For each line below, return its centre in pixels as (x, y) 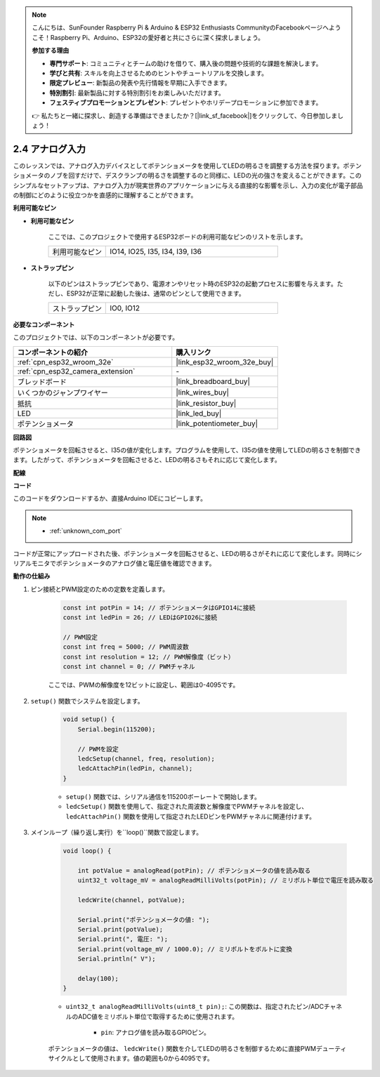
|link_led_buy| (199, 413)
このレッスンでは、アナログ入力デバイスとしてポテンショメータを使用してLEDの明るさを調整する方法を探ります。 (178, 166)
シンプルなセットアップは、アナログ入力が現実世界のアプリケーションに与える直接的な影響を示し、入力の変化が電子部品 (188, 185)
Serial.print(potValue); (120, 930)
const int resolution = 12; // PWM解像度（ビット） (149, 657)
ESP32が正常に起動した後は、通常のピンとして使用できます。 (156, 293)
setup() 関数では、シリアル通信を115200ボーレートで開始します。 (163, 796)
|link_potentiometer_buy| (217, 423)
